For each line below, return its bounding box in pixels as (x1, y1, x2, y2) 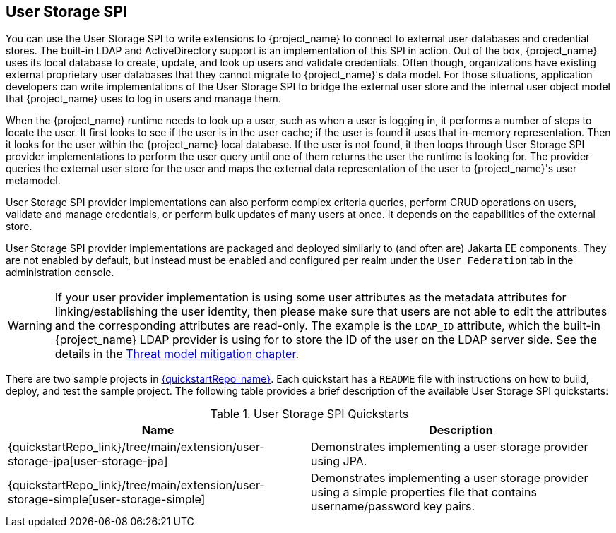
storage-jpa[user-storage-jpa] (8, 454, 168, 469)
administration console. (6, 266, 114, 279)
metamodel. (6, 174, 61, 187)
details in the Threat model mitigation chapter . (54, 347, 300, 361)
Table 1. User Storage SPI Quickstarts (210, 407, 409, 421)
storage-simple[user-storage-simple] (8, 492, 206, 507)
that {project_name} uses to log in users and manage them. (6, 92, 281, 105)
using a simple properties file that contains (311, 485, 537, 500)
